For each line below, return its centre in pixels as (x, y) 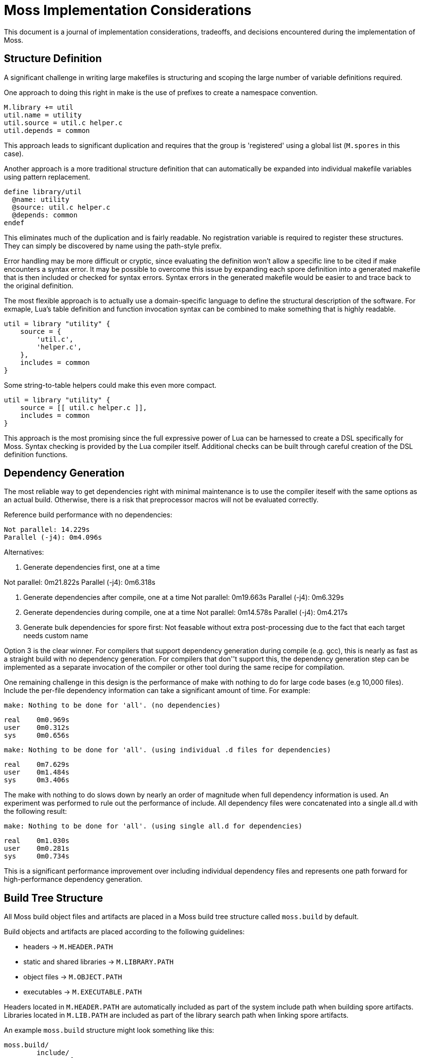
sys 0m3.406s (37, 780)
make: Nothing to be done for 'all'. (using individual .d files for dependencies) (168, 750)
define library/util (43, 191)
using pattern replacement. (47, 177)
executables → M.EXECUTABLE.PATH (83, 992)
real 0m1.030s (37, 841)
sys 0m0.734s (37, 856)
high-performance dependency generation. (73, 879)
